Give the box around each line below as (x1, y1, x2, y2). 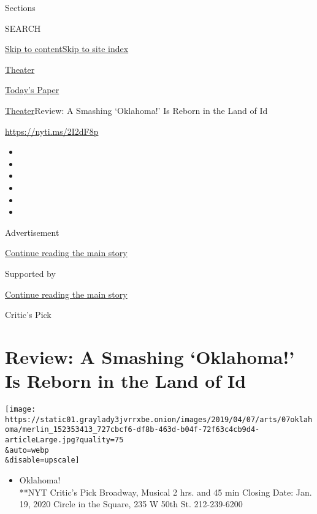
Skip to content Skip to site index (5, 42, 129, 55)
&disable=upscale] (5, 456, 80, 465)
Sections (5, 1, 36, 13)
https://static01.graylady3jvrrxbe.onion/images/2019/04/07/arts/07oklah (5, 415, 313, 424)
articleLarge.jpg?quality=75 (5, 435, 124, 444)
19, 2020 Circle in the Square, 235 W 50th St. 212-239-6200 (19, 497, 243, 510)
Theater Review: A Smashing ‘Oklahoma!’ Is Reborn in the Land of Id (5, 104, 268, 116)
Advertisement (5, 225, 59, 238)
